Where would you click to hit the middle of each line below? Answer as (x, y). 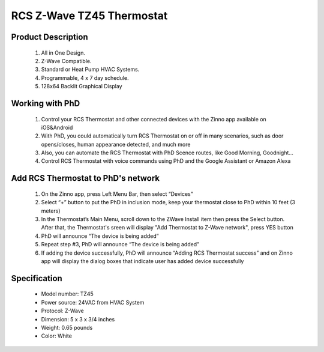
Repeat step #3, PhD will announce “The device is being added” (120, 244)
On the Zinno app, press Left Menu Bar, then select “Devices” (117, 194)
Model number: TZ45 (67, 294)
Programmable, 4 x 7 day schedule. (85, 77)
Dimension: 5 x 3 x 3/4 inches (78, 319)
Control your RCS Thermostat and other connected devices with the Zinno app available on (154, 119)
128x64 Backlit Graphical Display (82, 86)
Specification (37, 278)
